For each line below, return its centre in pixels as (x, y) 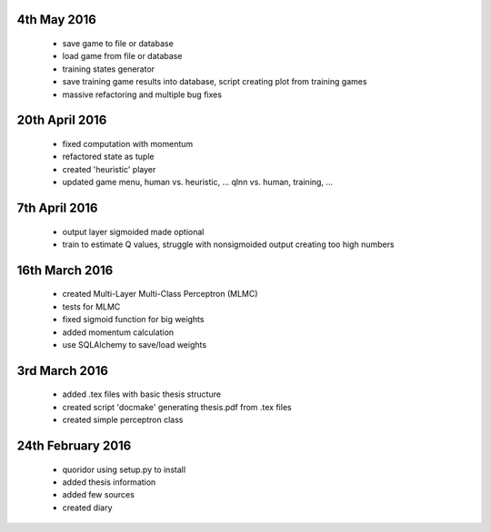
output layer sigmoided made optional (133, 232)
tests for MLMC (91, 306)
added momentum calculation (118, 332)
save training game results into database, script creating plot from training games (215, 82)
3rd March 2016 (63, 371)
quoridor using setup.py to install (124, 469)
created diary (87, 507)
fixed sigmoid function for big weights (133, 320)
